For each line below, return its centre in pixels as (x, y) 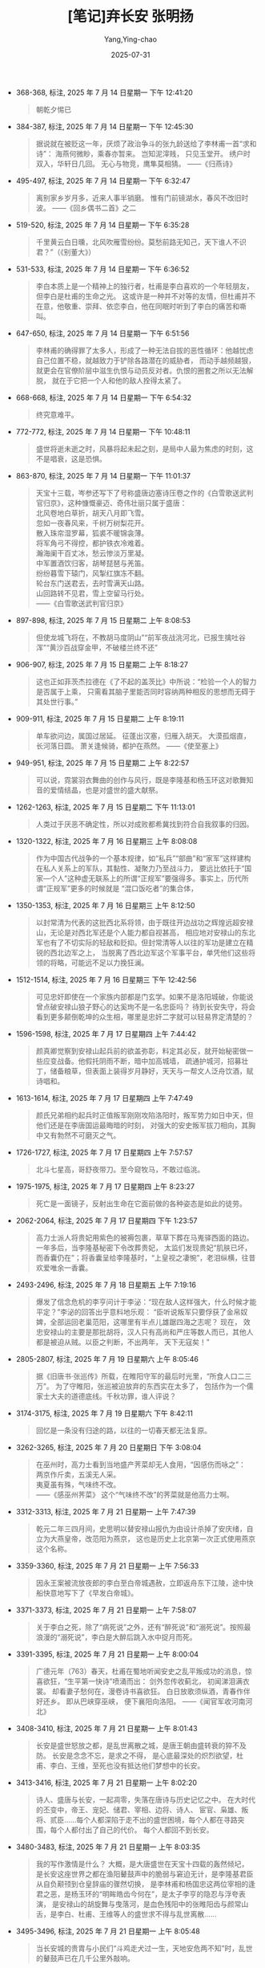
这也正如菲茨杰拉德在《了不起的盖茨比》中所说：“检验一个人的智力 (146, 681)
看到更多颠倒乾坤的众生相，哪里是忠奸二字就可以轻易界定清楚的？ (145, 1017)
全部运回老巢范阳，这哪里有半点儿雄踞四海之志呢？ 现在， (146, 1322)
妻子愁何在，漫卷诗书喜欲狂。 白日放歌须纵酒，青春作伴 (158, 1691)
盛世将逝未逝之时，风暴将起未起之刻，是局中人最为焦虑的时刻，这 (145, 448)
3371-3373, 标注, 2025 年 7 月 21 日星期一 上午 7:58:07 (106, 1610)
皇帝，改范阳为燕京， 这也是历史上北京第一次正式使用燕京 (160, 1538)
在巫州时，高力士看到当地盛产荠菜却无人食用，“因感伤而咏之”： (141, 1464)
